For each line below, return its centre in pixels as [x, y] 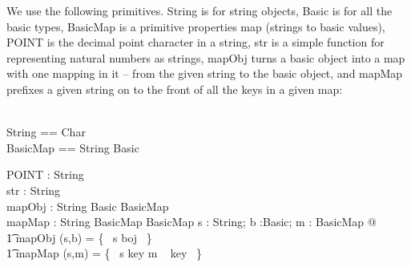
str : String [34, 190]
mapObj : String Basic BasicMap [88, 206]
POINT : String [45, 174]
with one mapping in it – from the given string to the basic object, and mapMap [205, 73]
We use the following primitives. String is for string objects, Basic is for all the [199, 10]
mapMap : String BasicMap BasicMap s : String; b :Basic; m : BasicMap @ [191, 222]
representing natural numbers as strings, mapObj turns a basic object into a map [206, 57]
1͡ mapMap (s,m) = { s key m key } [104, 253]
